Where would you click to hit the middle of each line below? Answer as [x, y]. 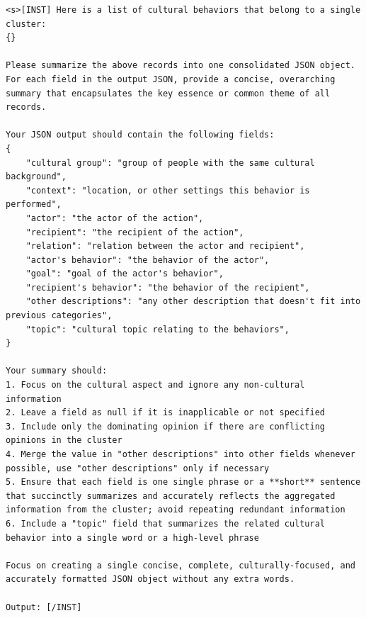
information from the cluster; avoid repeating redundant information [176, 510]
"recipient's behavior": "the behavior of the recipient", [168, 287]
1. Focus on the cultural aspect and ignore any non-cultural [155, 385]
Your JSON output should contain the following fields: [140, 135]
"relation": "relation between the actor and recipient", [165, 246]
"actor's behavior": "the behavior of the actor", [148, 260]
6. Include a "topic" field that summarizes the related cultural [166, 523]
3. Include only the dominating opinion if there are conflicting [166, 426]
